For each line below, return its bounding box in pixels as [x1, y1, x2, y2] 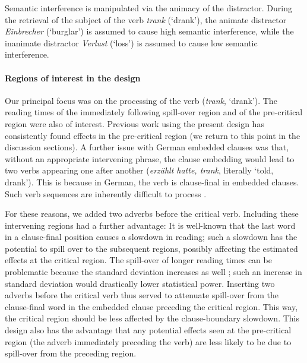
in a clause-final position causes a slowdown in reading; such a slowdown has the [5, 231, 297, 243]
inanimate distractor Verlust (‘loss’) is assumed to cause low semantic [5, 36, 258, 49]
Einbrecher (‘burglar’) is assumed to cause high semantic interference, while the [5, 25, 294, 37]
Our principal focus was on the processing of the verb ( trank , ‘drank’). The [5, 94, 277, 106]
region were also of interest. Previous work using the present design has [5, 117, 264, 130]
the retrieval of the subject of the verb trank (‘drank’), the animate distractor [5, 13, 287, 26]
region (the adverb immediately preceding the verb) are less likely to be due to [5, 335, 292, 348]
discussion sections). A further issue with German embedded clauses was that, [5, 141, 289, 153]
